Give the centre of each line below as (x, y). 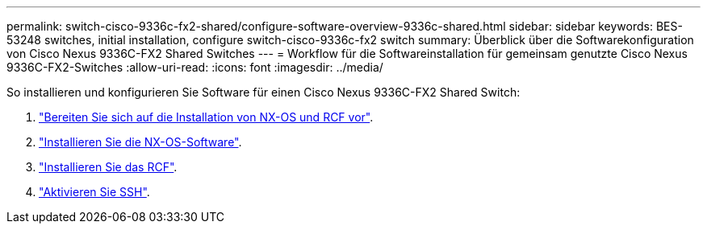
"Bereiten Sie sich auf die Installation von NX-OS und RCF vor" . (206, 117)
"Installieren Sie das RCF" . (108, 167)
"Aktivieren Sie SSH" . (94, 192)
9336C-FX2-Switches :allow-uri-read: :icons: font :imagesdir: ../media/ (195, 67)
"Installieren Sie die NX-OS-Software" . (140, 142)
